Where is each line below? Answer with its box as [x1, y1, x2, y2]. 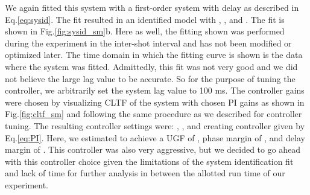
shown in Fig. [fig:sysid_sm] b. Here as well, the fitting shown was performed [5, 25, 285, 37]
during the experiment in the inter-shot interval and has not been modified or [5, 36, 292, 49]
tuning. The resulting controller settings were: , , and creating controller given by [5, 119, 305, 132]
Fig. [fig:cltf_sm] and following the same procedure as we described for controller [5, 107, 302, 120]
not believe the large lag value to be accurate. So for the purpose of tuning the [5, 72, 296, 85]
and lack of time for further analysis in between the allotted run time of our [5, 167, 285, 179]
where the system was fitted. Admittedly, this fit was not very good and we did [5, 60, 298, 72]
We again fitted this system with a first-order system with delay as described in [5, 1, 299, 13]
